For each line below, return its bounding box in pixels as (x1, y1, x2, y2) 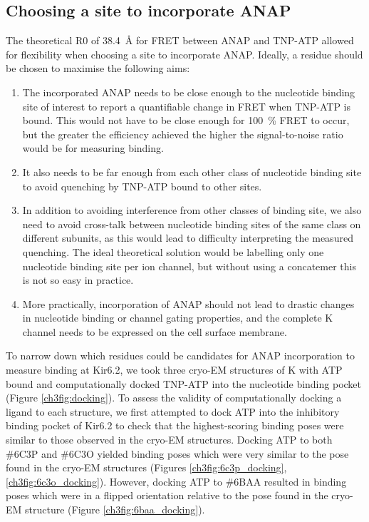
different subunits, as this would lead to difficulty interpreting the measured (22, 230, 353, 245)
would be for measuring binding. (22, 140, 164, 155)
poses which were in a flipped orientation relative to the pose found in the (6, 488, 328, 503)
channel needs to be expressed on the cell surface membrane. (22, 324, 287, 339)
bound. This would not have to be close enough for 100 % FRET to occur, (22, 113, 350, 128)
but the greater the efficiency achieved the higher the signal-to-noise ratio (22, 126, 343, 141)
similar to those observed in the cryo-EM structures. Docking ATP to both (6, 432, 333, 447)
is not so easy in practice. (22, 272, 134, 287)
